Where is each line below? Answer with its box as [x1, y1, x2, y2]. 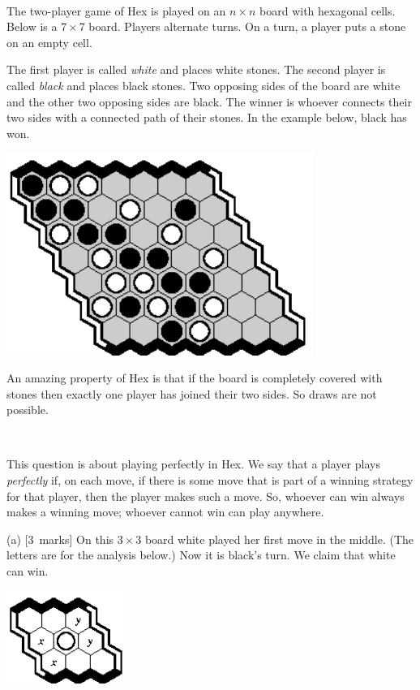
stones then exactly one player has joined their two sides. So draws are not [6, 385, 377, 402]
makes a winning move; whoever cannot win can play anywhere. [6, 503, 324, 520]
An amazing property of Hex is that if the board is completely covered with [6, 369, 383, 386]
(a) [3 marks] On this [6, 530, 114, 547]
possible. [6, 401, 49, 418]
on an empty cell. [6, 33, 92, 50]
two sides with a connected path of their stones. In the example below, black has [6, 109, 407, 126]
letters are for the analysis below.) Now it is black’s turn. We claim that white [6, 546, 396, 563]
